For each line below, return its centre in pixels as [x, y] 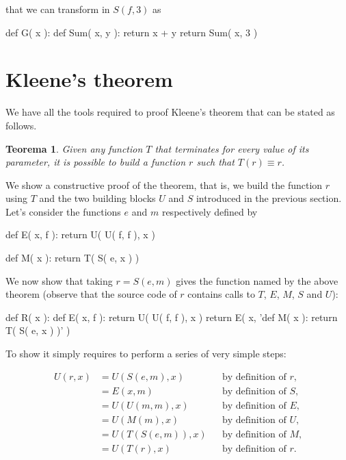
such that [215, 162]
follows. [21, 125]
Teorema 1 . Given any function [74, 148]
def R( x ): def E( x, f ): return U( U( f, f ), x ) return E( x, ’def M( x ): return [172, 317]
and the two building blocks [97, 198]
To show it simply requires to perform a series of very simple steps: [146, 354]
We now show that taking [59, 280]
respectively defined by [210, 211]
